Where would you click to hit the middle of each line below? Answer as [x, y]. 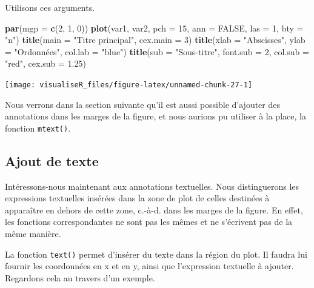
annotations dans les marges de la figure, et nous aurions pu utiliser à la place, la [155, 116]
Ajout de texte [52, 160]
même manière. [33, 234]
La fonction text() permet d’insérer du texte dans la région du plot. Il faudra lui [156, 254]
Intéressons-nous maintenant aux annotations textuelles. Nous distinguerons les [152, 186]
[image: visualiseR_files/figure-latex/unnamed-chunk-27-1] [129, 85]
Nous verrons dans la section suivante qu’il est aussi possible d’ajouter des [143, 104]
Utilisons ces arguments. [50, 7]
